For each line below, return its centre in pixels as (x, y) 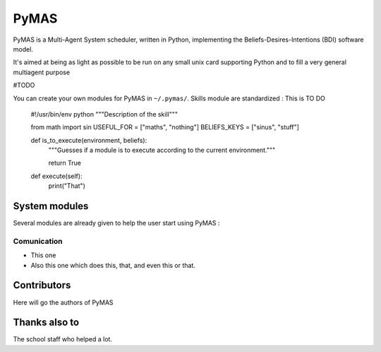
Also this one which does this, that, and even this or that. (113, 265)
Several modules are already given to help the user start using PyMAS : (116, 223)
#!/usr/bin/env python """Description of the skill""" (104, 114)
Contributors (42, 285)
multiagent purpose (42, 72)
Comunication (38, 241)
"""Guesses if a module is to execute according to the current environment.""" (162, 150)
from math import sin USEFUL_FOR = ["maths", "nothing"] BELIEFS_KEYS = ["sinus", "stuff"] (165, 127)
